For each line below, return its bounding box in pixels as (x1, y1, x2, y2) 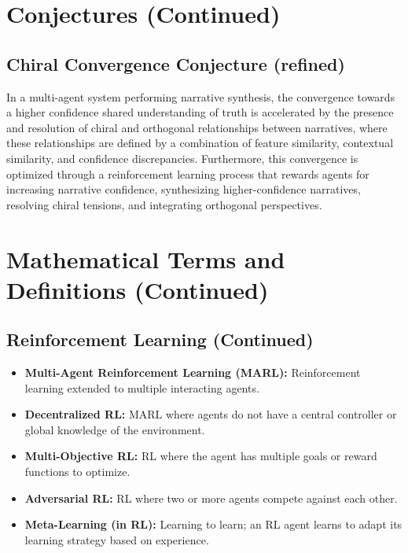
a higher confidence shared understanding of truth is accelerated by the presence (6, 104, 394, 120)
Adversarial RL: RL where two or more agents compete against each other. (24, 489, 398, 506)
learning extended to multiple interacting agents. (24, 379, 259, 396)
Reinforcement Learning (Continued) (6, 327, 314, 352)
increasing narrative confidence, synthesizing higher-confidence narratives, (6, 181, 361, 197)
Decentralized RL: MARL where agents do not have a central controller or (24, 406, 397, 422)
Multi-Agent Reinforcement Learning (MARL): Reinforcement (24, 364, 361, 381)
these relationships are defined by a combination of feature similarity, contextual (6, 135, 394, 151)
